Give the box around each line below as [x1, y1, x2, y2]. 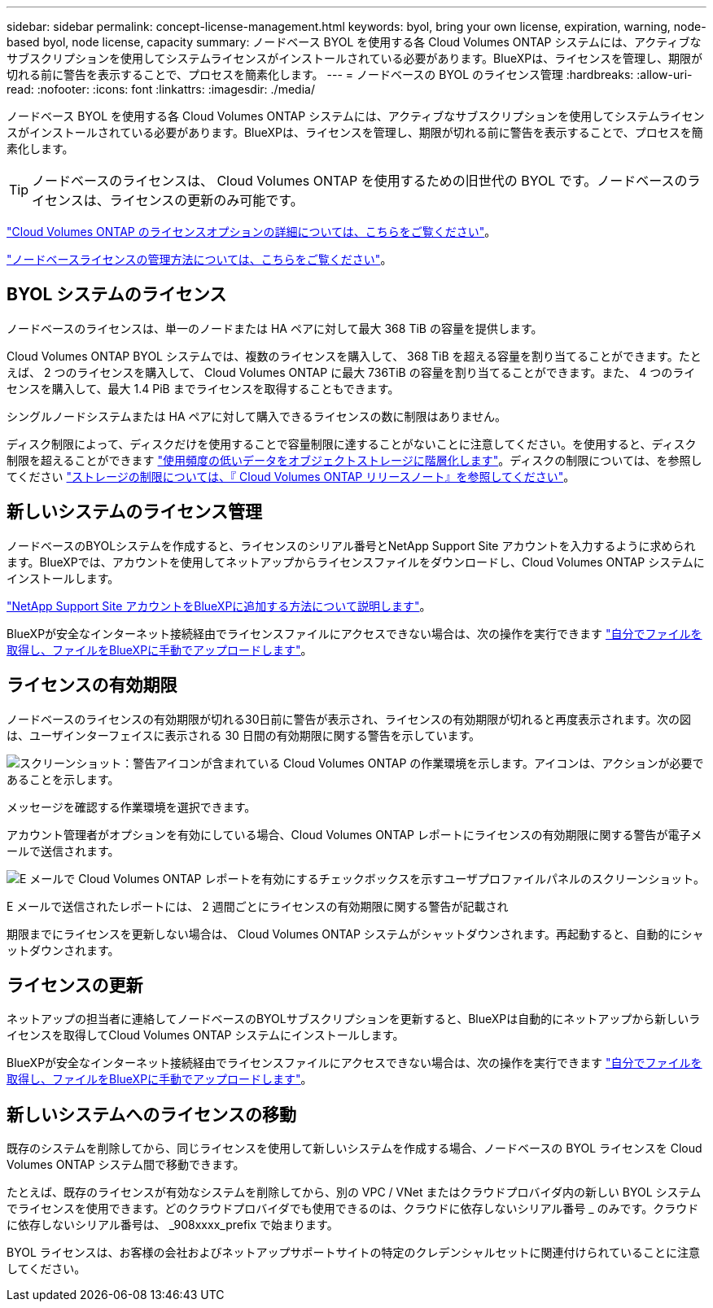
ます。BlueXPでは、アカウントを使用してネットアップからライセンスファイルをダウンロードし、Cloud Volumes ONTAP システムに [7, 554, 705, 569]
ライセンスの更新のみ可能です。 [109, 192, 304, 208]
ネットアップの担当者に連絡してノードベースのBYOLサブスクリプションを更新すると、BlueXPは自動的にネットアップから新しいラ [7, 1012, 701, 1026]
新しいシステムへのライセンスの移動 [7, 1104, 296, 1125]
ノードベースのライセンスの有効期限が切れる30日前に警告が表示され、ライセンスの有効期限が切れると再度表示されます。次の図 [7, 711, 691, 726]
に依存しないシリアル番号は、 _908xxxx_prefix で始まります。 [7, 1218, 339, 1232]
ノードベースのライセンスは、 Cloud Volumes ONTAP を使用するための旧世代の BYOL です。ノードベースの [32, 173, 688, 189]
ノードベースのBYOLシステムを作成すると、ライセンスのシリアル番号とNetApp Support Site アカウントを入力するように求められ [7, 538, 696, 553]
